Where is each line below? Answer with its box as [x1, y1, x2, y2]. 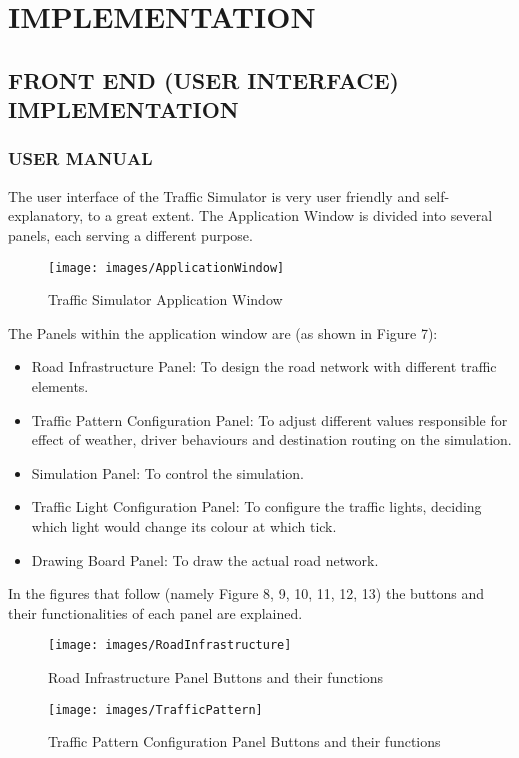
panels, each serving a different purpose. [8, 224, 253, 245]
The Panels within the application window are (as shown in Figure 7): [8, 322, 438, 343]
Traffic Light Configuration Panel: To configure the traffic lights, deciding [31, 496, 482, 517]
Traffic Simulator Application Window [48, 289, 283, 310]
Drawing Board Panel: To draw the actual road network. [31, 549, 379, 570]
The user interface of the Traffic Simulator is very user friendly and [8, 185, 420, 206]
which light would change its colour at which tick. [31, 515, 337, 536]
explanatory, [8, 205, 84, 226]
